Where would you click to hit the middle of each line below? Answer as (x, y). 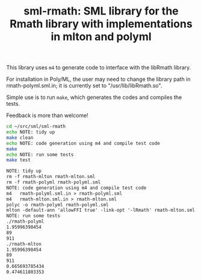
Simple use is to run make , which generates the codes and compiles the (94, 97)
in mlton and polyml (101, 37)
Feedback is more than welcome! (47, 115)
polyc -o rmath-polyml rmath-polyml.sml (58, 205)
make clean (20, 138)
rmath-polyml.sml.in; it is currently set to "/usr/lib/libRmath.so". (84, 86)
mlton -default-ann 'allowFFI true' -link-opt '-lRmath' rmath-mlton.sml (101, 210)
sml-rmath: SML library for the (101, 11)
